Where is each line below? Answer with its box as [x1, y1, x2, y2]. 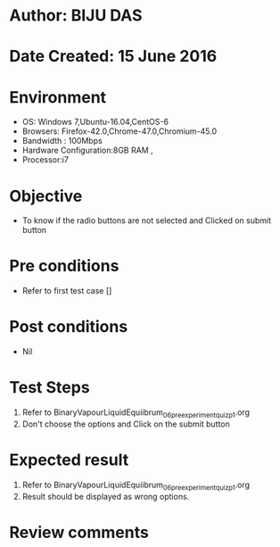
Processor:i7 [21, 154, 70, 165]
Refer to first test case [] [21, 286, 112, 296]
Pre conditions [9, 256, 119, 277]
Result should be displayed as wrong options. [21, 491, 190, 501]
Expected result [9, 450, 129, 470]
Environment [9, 87, 107, 107]
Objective [9, 186, 83, 206]
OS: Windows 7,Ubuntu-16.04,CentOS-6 [21, 117, 169, 128]
